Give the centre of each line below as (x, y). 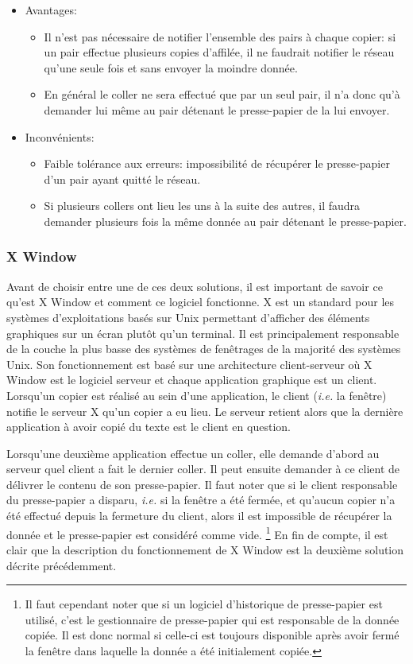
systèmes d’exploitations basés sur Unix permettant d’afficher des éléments (188, 317)
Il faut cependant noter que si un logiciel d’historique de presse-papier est (204, 604)
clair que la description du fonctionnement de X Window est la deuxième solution (205, 549)
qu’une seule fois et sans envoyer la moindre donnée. (171, 67)
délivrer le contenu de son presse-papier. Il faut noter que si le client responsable (202, 484)
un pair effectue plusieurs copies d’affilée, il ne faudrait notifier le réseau (219, 52)
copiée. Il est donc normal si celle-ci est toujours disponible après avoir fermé (212, 635)
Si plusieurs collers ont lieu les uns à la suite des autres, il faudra (202, 206)
